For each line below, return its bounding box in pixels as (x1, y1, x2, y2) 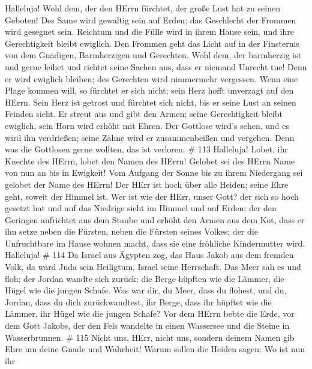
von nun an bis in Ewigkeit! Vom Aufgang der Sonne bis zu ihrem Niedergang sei (5, 166, 303, 179)
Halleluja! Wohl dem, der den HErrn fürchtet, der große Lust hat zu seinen (5, 2, 280, 14)
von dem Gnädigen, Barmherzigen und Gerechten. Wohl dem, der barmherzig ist (5, 49, 302, 61)
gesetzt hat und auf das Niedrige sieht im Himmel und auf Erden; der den (5, 202, 277, 214)
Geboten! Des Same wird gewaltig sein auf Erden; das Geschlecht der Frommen (5, 13, 296, 26)
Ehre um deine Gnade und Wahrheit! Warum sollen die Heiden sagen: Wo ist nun (5, 343, 305, 355)
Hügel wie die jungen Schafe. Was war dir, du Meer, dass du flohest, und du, (5, 284, 287, 296)
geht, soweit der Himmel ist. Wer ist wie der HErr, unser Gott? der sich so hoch (5, 190, 299, 202)
